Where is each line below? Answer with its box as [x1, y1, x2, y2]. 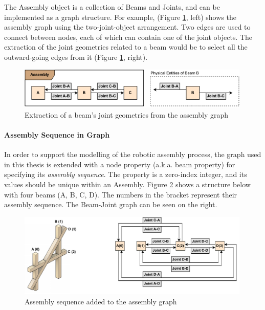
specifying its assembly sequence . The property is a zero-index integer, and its [4, 169, 247, 180]
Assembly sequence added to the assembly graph [25, 296, 177, 306]
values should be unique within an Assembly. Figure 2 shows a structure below [4, 179, 251, 189]
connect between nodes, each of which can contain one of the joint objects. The [4, 31, 253, 42]
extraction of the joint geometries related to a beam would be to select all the [4, 41, 248, 52]
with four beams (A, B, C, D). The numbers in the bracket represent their [4, 189, 237, 200]
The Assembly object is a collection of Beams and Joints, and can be [4, 2, 220, 12]
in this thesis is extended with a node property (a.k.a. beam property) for [4, 159, 235, 169]
